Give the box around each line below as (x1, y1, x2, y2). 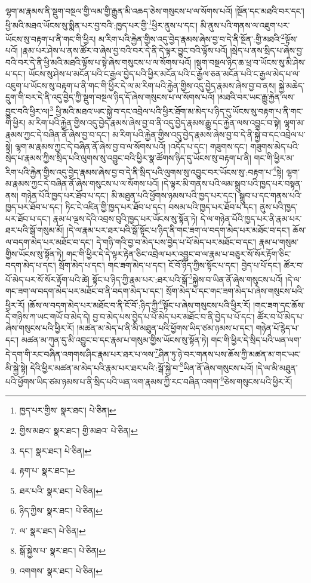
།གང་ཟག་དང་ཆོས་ (253, 298, 305, 311)
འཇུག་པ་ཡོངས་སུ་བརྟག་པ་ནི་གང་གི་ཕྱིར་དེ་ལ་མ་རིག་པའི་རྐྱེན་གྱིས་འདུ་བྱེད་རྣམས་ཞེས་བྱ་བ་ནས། (5, 79, 276, 91)
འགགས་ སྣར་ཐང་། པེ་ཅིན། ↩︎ (19, 565, 103, 577)
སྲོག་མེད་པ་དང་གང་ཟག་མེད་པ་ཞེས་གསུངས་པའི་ (165, 284, 304, 297)
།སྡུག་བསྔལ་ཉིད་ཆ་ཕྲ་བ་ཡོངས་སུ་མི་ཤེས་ (194, 55, 306, 68)
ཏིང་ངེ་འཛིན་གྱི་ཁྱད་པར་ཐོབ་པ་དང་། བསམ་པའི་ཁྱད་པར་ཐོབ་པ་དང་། (65, 200, 257, 213)
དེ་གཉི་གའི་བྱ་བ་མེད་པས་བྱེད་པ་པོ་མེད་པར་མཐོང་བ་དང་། (96, 235, 257, 248)
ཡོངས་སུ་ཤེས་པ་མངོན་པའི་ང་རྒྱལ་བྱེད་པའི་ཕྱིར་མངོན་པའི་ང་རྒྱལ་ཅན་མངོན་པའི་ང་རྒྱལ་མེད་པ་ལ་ (28, 67, 300, 80)
